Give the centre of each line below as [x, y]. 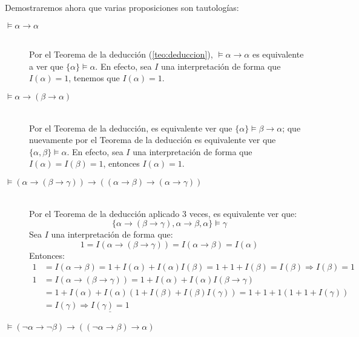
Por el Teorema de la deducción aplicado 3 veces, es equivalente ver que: [163, 213]
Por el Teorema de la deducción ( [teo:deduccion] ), [121, 54]
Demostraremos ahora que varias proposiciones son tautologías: [122, 7]
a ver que [46, 66]
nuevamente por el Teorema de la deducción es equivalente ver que [153, 140]
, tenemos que [94, 78]
